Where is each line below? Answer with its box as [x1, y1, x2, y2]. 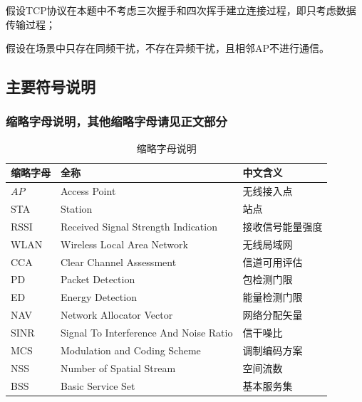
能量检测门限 [242, 290, 303, 305]
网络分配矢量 [242, 307, 303, 322]
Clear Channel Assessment [61, 254, 177, 269]
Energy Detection [61, 290, 137, 305]
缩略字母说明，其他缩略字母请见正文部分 [6, 112, 227, 130]
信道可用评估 [242, 254, 303, 269]
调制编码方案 [242, 342, 303, 357]
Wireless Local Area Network [61, 236, 188, 251]
